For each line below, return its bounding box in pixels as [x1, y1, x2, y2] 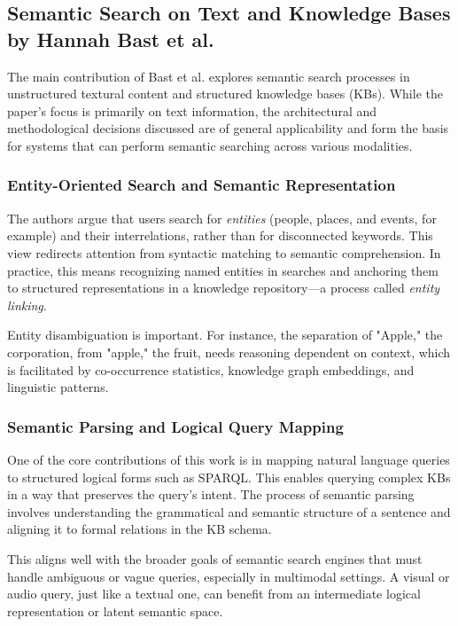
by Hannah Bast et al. [7, 25, 214, 52]
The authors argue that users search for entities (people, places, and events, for [7, 208, 437, 227]
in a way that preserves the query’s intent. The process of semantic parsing [7, 485, 415, 504]
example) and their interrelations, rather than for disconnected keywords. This [7, 226, 433, 245]
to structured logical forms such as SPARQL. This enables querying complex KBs [7, 467, 451, 486]
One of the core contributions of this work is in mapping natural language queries [7, 450, 450, 468]
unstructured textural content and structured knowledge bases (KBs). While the [7, 84, 443, 103]
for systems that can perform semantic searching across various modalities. [7, 136, 413, 154]
